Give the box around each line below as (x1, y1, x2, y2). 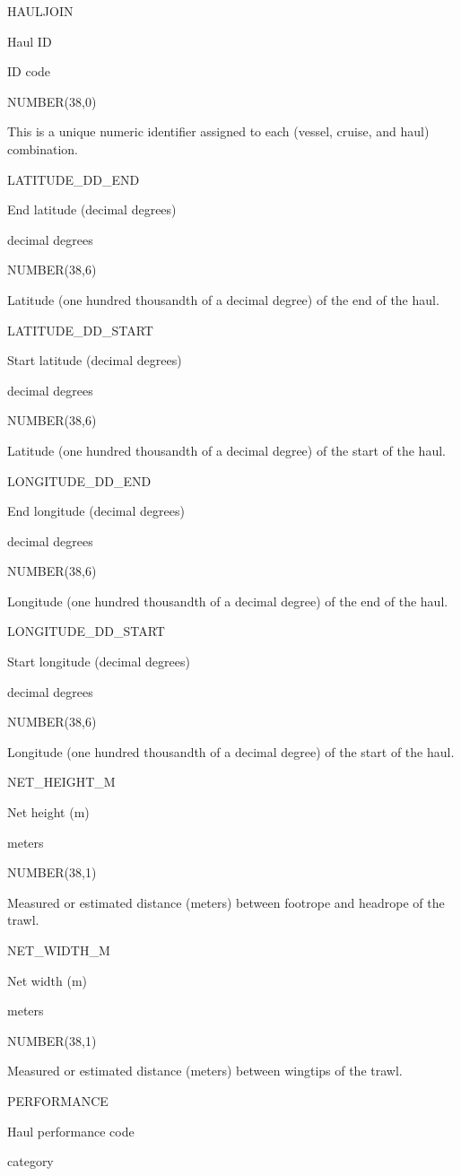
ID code (7, 62, 51, 81)
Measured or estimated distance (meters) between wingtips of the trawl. (7, 1061, 403, 1080)
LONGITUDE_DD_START (7, 622, 165, 640)
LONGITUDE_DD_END (7, 471, 152, 490)
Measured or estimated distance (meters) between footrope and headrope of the (7, 893, 445, 911)
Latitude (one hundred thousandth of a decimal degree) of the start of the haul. (7, 440, 446, 459)
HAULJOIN (7, 2, 74, 20)
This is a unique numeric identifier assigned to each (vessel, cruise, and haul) (7, 122, 430, 141)
